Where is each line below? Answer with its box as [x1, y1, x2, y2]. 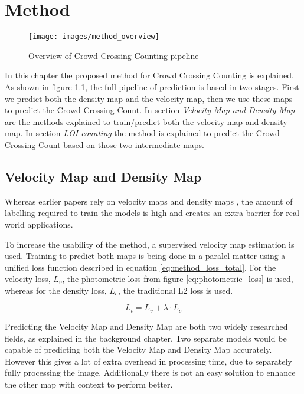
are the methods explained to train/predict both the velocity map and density [5, 115, 287, 127]
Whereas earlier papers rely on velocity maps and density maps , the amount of [5, 195, 293, 207]
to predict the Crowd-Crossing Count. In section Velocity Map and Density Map [5, 104, 295, 116]
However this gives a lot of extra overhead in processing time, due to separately [5, 354, 292, 367]
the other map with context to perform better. [5, 377, 173, 390]
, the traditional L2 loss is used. [117, 284, 233, 296]
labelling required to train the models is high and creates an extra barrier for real [5, 206, 299, 219]
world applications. [5, 218, 73, 230]
